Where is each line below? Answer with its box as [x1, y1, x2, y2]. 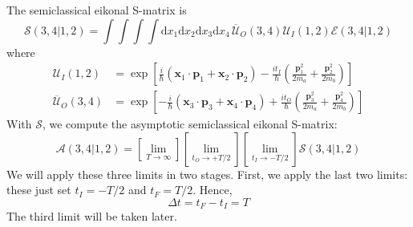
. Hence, [192, 181, 233, 198]
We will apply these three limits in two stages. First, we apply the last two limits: [6, 165, 408, 182]
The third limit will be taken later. [6, 208, 177, 225]
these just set [6, 181, 71, 198]
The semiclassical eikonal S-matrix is [6, 2, 187, 18]
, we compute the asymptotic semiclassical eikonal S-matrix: [42, 116, 338, 132]
